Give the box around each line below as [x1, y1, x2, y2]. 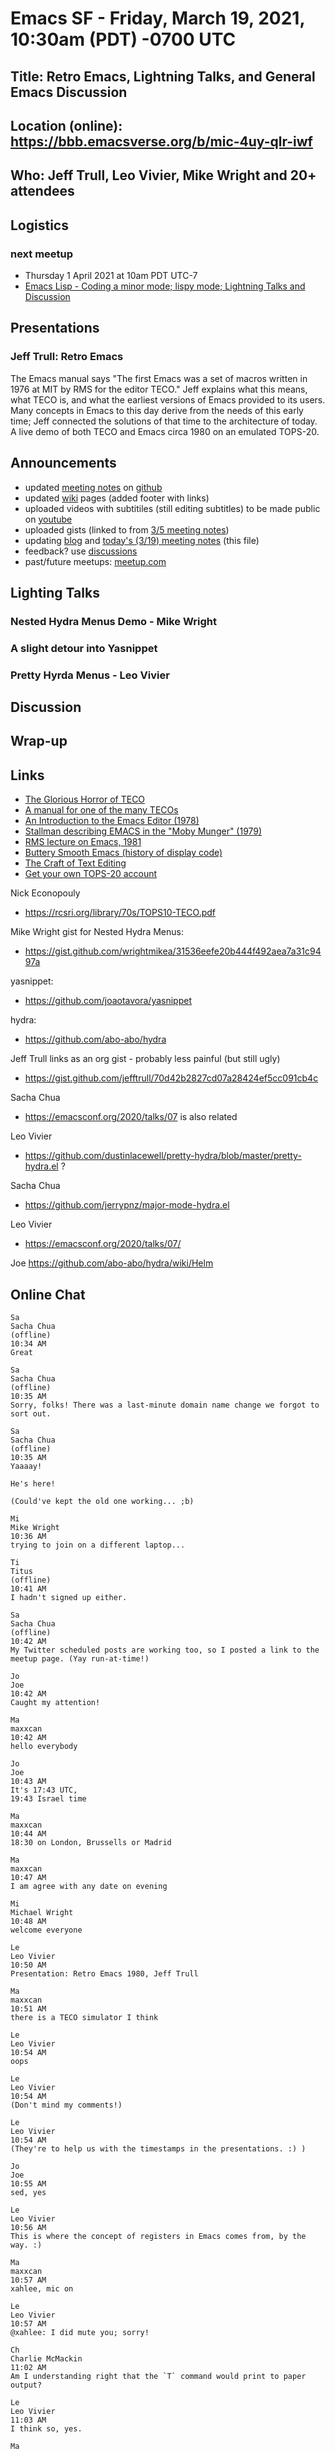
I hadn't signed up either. [10, 1593, 128, 1603]
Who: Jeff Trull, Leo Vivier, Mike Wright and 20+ [10, 167, 317, 184]
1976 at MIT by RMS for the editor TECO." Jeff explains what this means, [10, 383, 308, 395]
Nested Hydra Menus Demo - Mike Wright [10, 614, 218, 628]
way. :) [10, 2240, 43, 2251]
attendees [10, 183, 75, 200]
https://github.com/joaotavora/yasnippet [24, 995, 192, 1007]
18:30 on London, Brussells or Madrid [10, 1838, 172, 1848]
